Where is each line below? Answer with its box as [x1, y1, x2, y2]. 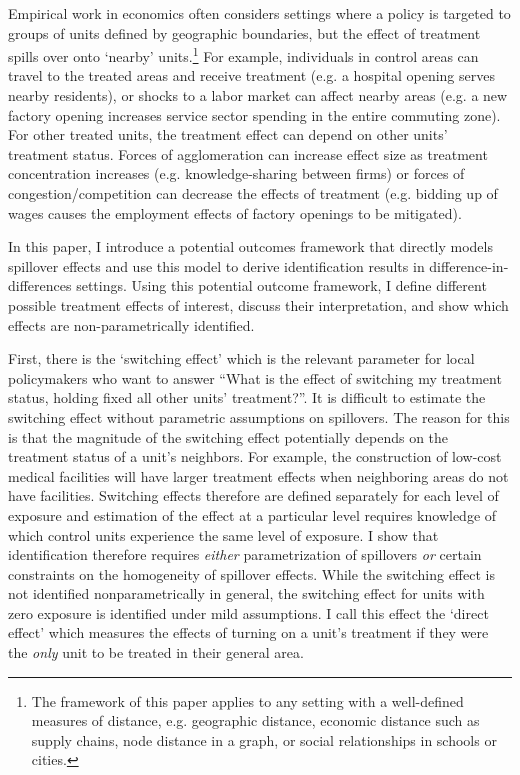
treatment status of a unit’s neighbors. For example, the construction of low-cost [8, 446, 502, 467]
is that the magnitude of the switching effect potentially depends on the [8, 426, 449, 447]
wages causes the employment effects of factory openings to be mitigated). [8, 202, 462, 223]
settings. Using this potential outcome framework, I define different [76, 275, 487, 296]
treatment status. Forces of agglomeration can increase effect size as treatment [8, 143, 488, 164]
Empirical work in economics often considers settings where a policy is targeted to [8, 3, 511, 23]
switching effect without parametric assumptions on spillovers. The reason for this [8, 406, 510, 427]
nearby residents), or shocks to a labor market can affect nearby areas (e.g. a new [8, 85, 508, 106]
